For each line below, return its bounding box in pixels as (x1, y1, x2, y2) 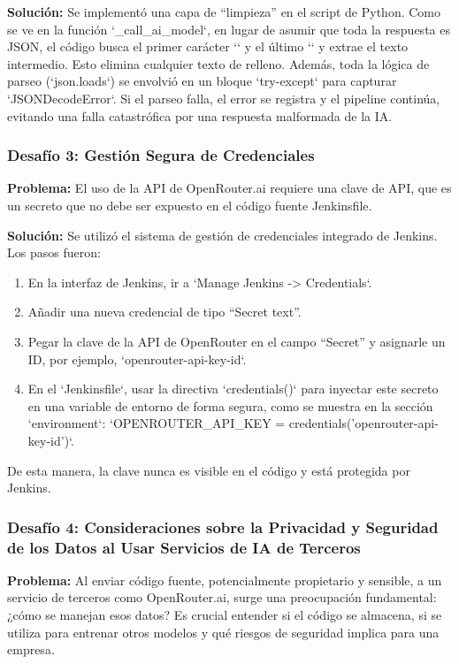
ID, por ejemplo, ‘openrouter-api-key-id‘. (27, 349, 247, 368)
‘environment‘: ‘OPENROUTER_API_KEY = (27, 414, 286, 432)
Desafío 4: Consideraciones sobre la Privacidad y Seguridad (7, 515, 439, 538)
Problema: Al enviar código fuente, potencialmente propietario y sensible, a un (7, 570, 442, 589)
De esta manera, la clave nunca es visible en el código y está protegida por (7, 461, 410, 479)
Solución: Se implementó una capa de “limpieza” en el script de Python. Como (7, 3, 440, 20)
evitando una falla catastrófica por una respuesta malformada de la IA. (7, 106, 393, 125)
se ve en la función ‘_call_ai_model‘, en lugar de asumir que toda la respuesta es (7, 19, 450, 38)
